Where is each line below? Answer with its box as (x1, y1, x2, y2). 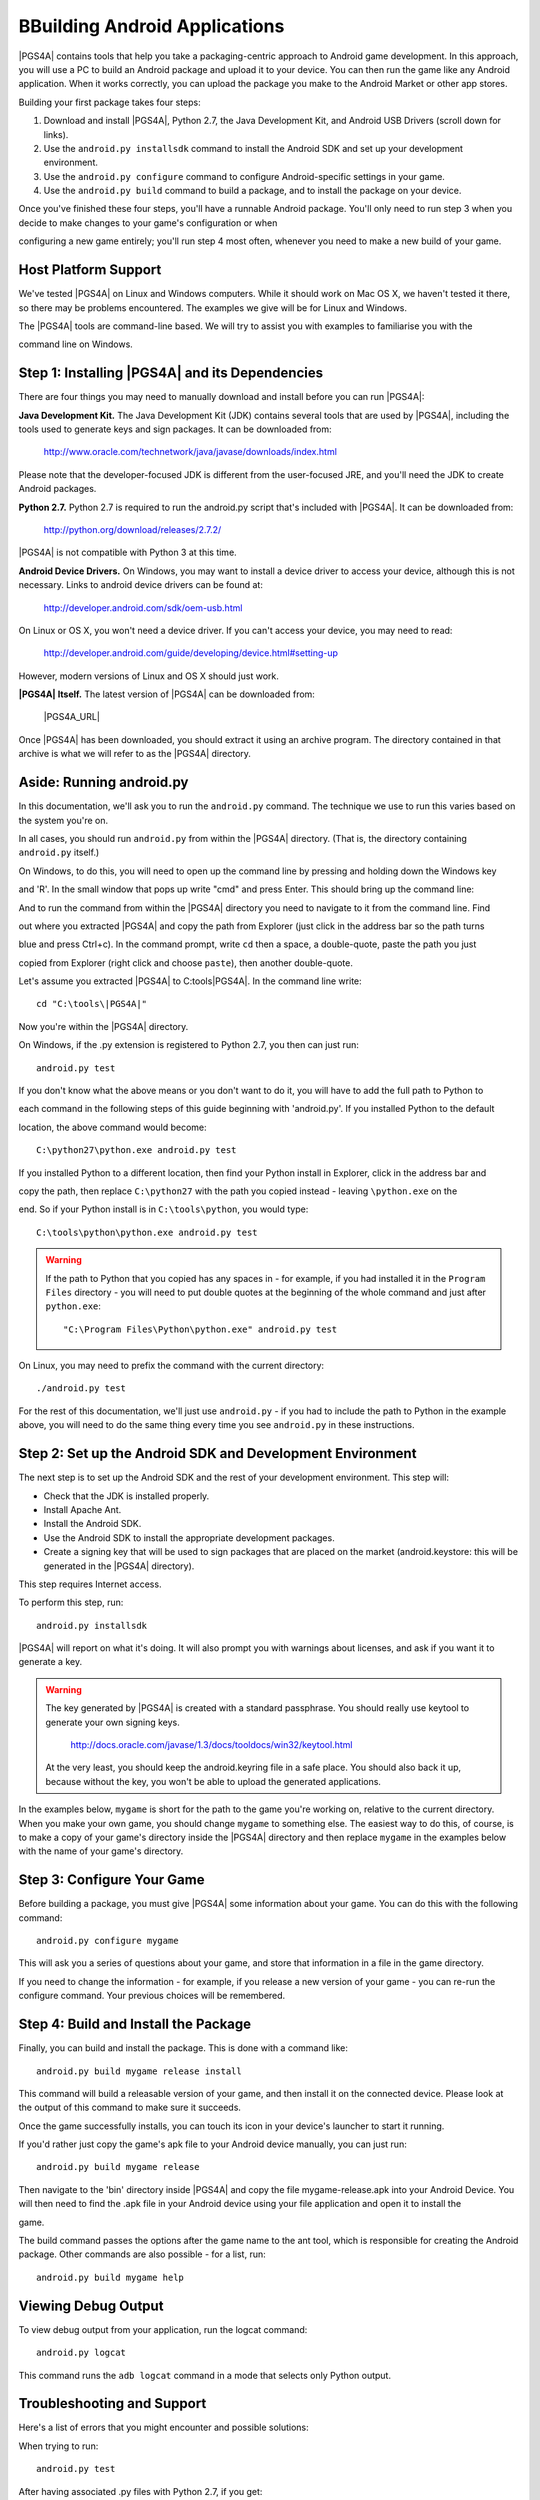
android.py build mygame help (36, 2271, 185, 2283)
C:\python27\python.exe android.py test (36, 1145, 237, 1156)
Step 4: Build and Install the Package (18, 2016, 252, 2033)
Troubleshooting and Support (18, 2395, 207, 2412)
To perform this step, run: (18, 1596, 124, 1609)
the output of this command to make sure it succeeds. (18, 2101, 242, 2114)
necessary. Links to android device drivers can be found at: (18, 579, 264, 591)
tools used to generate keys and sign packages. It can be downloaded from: (18, 423, 332, 435)
